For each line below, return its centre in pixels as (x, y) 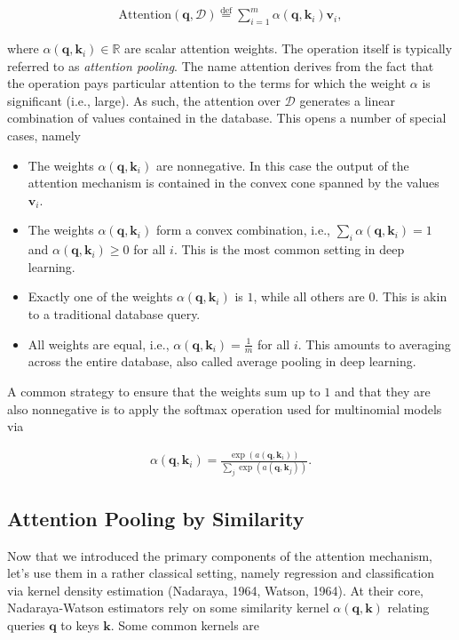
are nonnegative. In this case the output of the (282, 165)
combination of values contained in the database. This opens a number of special (227, 118)
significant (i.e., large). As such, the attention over (144, 100)
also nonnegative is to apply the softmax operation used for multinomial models (225, 408)
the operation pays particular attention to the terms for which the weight (207, 83)
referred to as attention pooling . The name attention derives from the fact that (221, 65)
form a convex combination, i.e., (243, 230)
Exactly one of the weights (100, 296)
